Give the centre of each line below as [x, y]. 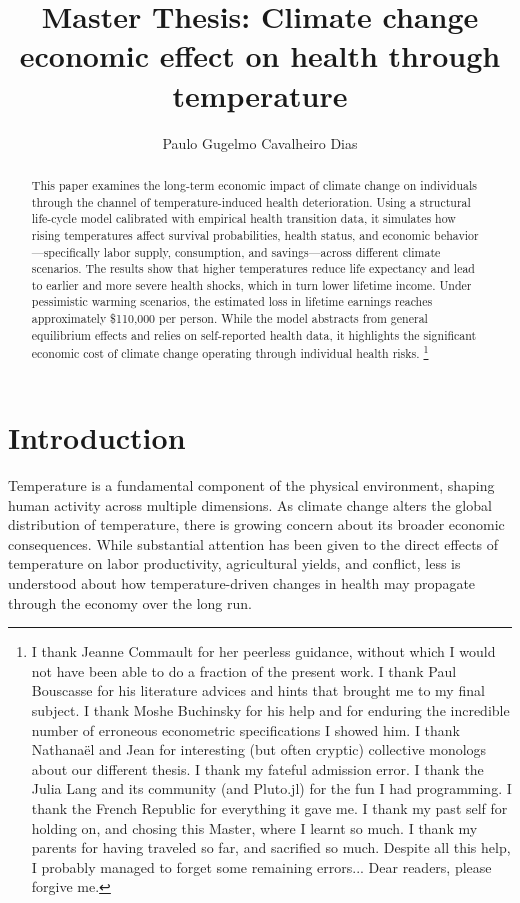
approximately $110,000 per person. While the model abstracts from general [229, 318]
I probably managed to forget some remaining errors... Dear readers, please [261, 866]
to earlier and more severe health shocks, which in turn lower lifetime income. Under [251, 284]
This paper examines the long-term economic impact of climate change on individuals [254, 184]
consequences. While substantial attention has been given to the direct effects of [253, 543]
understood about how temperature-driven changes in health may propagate [242, 582]
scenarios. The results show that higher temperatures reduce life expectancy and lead [253, 268]
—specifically [65, 251]
